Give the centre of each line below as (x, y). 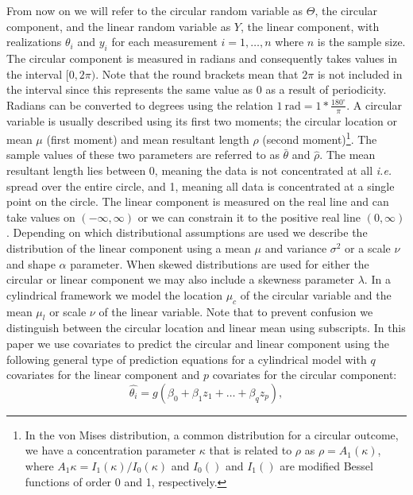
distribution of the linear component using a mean (129, 248)
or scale (68, 311)
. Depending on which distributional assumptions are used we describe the (187, 232)
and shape (31, 263)
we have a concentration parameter (110, 450)
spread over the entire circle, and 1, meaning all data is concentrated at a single (201, 186)
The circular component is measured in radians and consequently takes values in (202, 58)
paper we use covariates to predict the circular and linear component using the (198, 343)
